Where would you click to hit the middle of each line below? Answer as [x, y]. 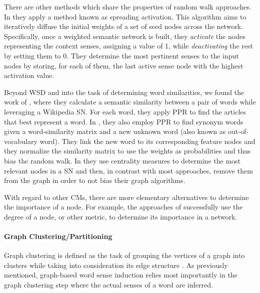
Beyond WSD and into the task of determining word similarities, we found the [124, 92]
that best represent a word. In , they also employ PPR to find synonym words [124, 121]
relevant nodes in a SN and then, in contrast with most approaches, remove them [128, 170]
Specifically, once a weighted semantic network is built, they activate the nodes [125, 36]
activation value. [29, 75]
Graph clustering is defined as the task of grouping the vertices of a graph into [124, 255]
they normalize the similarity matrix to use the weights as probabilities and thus [127, 151]
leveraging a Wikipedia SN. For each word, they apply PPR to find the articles [125, 111]
